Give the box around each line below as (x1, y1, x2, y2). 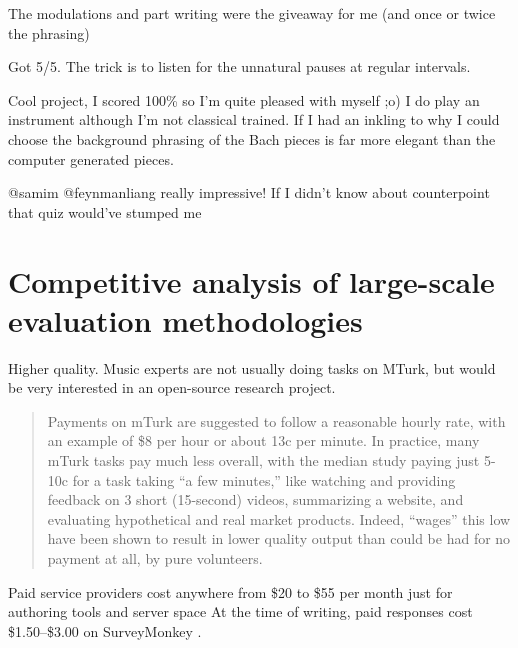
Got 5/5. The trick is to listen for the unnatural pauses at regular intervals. (8, 56, 471, 77)
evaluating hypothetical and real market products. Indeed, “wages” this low (47, 508, 511, 529)
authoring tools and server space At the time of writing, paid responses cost (8, 601, 473, 622)
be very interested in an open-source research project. (8, 377, 336, 398)
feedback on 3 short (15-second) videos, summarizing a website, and (47, 489, 464, 510)
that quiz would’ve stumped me (8, 201, 202, 222)
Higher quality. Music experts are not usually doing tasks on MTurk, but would (8, 357, 496, 378)
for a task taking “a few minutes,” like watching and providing (72, 469, 456, 490)
